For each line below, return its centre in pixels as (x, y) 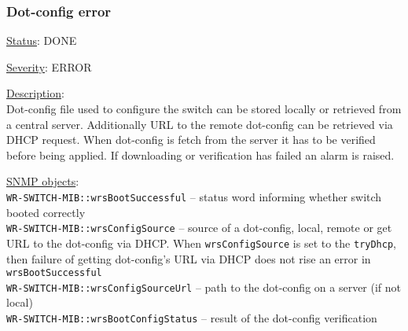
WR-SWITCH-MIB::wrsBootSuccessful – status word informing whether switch (194, 196)
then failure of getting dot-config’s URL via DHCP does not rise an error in (189, 258)
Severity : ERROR (49, 66)
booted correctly (46, 212)
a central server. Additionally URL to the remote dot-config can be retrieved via (200, 124)
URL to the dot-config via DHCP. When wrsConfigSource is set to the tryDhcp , (202, 243)
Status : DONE (42, 40)
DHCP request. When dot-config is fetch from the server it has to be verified (191, 140)
